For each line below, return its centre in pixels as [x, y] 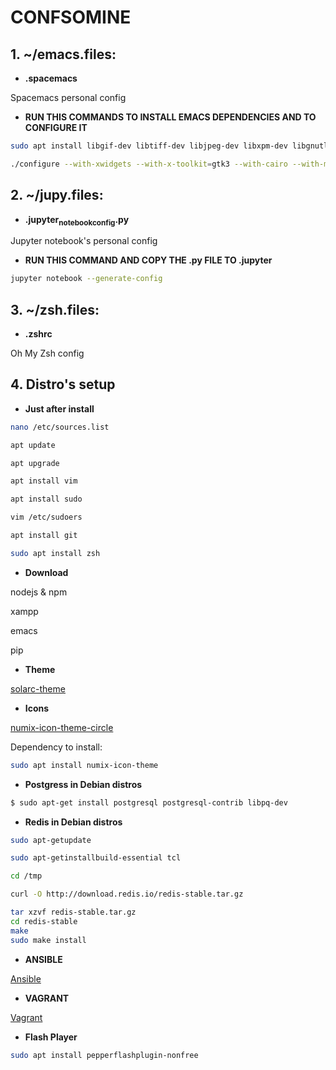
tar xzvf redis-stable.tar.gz [73, 912]
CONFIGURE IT [56, 127]
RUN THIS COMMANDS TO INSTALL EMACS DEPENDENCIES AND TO [170, 117]
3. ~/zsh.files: [55, 309]
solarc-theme [38, 688]
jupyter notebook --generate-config [86, 279]
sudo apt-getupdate [51, 840]
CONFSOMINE [71, 17]
